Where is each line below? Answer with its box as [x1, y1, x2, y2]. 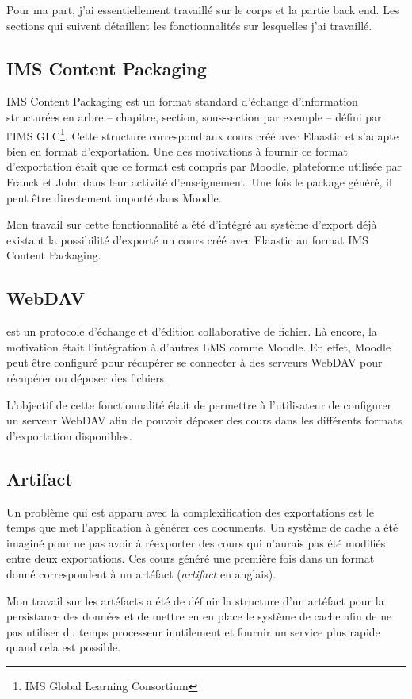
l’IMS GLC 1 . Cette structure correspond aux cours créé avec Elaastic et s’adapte [6, 125, 399, 144]
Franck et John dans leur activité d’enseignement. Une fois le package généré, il [6, 174, 392, 190]
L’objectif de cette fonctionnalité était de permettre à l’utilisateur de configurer [6, 396, 392, 413]
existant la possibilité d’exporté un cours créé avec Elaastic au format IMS [6, 231, 368, 248]
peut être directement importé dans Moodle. [6, 189, 222, 205]
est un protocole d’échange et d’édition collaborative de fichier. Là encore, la [6, 323, 377, 340]
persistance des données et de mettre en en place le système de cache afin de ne [6, 608, 392, 624]
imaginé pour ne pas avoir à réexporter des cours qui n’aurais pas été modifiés [6, 534, 386, 551]
